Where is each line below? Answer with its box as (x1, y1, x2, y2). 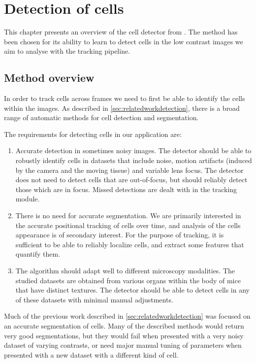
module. (15, 194, 40, 204)
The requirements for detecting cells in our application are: (4, 129, 182, 139)
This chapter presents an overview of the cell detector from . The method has (4, 27, 238, 37)
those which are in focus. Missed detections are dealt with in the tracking (15, 184, 237, 194)
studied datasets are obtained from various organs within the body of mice (15, 275, 241, 285)
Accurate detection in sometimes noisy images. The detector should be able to (15, 145, 252, 156)
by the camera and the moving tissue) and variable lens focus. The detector (15, 165, 244, 175)
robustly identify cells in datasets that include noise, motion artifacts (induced (15, 155, 252, 165)
